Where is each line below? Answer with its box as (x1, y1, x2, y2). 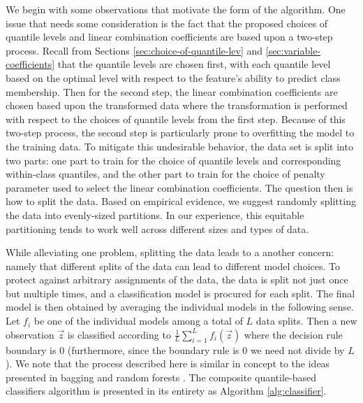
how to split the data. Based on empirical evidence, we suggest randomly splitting (6, 194, 356, 208)
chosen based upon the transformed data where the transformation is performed (6, 98, 348, 113)
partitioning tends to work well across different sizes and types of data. (6, 221, 309, 236)
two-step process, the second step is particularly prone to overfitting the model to (6, 125, 355, 140)
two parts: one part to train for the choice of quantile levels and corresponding (6, 153, 341, 167)
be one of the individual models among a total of (34, 313, 243, 328)
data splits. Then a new (255, 313, 357, 328)
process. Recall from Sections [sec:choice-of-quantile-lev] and (6, 43, 263, 57)
